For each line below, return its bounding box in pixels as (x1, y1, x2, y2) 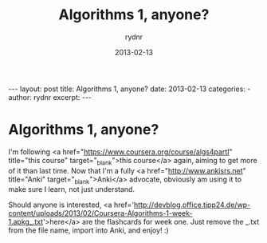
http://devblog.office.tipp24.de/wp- (134, 200, 251, 209)
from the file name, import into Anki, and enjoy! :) (8, 225, 169, 235)
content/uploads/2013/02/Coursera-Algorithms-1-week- (8, 209, 193, 218)
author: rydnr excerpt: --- (8, 92, 92, 102)
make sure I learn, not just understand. (8, 185, 135, 194)
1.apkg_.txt (8, 217, 44, 227)
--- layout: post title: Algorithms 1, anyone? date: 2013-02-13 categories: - (8, 84, 251, 94)
